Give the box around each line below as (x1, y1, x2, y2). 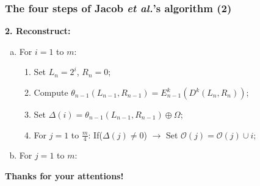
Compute (34, 86, 68, 98)
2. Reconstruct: (5, 24, 71, 37)
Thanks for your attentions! (5, 170, 124, 182)
